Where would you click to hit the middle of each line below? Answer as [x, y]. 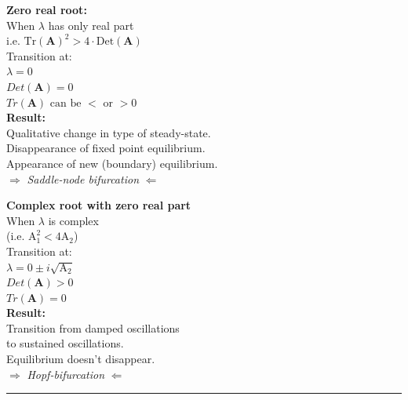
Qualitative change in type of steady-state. [109, 132]
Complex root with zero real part [99, 205]
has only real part [91, 25]
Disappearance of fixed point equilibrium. [106, 148]
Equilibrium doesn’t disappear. [81, 359]
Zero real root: [47, 9]
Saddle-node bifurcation [83, 178]
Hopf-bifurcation [66, 374]
